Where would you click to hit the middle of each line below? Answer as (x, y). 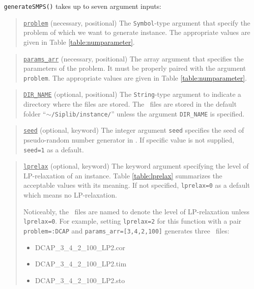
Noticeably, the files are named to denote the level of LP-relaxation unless (136, 211)
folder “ (35, 113)
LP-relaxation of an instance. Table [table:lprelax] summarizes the (123, 175)
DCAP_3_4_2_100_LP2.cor (80, 247)
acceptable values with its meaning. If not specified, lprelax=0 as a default (137, 185)
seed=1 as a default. (54, 149)
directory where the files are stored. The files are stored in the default (130, 104)
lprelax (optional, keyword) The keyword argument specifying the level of (136, 166)
